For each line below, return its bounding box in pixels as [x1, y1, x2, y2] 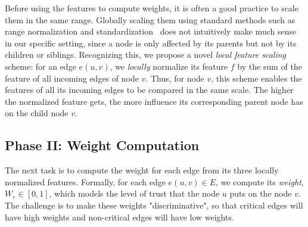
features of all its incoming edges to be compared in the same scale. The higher [5, 83, 294, 96]
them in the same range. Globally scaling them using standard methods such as [5, 13, 295, 26]
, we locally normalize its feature [110, 60, 228, 72]
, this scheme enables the [211, 71, 302, 84]
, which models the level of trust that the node [49, 187, 220, 200]
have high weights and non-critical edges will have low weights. [5, 210, 234, 223]
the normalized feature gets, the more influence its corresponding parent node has [5, 95, 303, 107]
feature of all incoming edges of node [5, 71, 139, 84]
